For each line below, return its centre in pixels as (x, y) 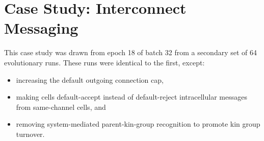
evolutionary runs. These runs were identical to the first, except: (104, 62)
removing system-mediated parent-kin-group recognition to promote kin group (138, 124)
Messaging (41, 28)
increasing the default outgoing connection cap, (90, 79)
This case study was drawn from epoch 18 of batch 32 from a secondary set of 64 (131, 52)
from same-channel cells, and (61, 107)
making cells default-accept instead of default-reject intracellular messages (131, 97)
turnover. (30, 134)
